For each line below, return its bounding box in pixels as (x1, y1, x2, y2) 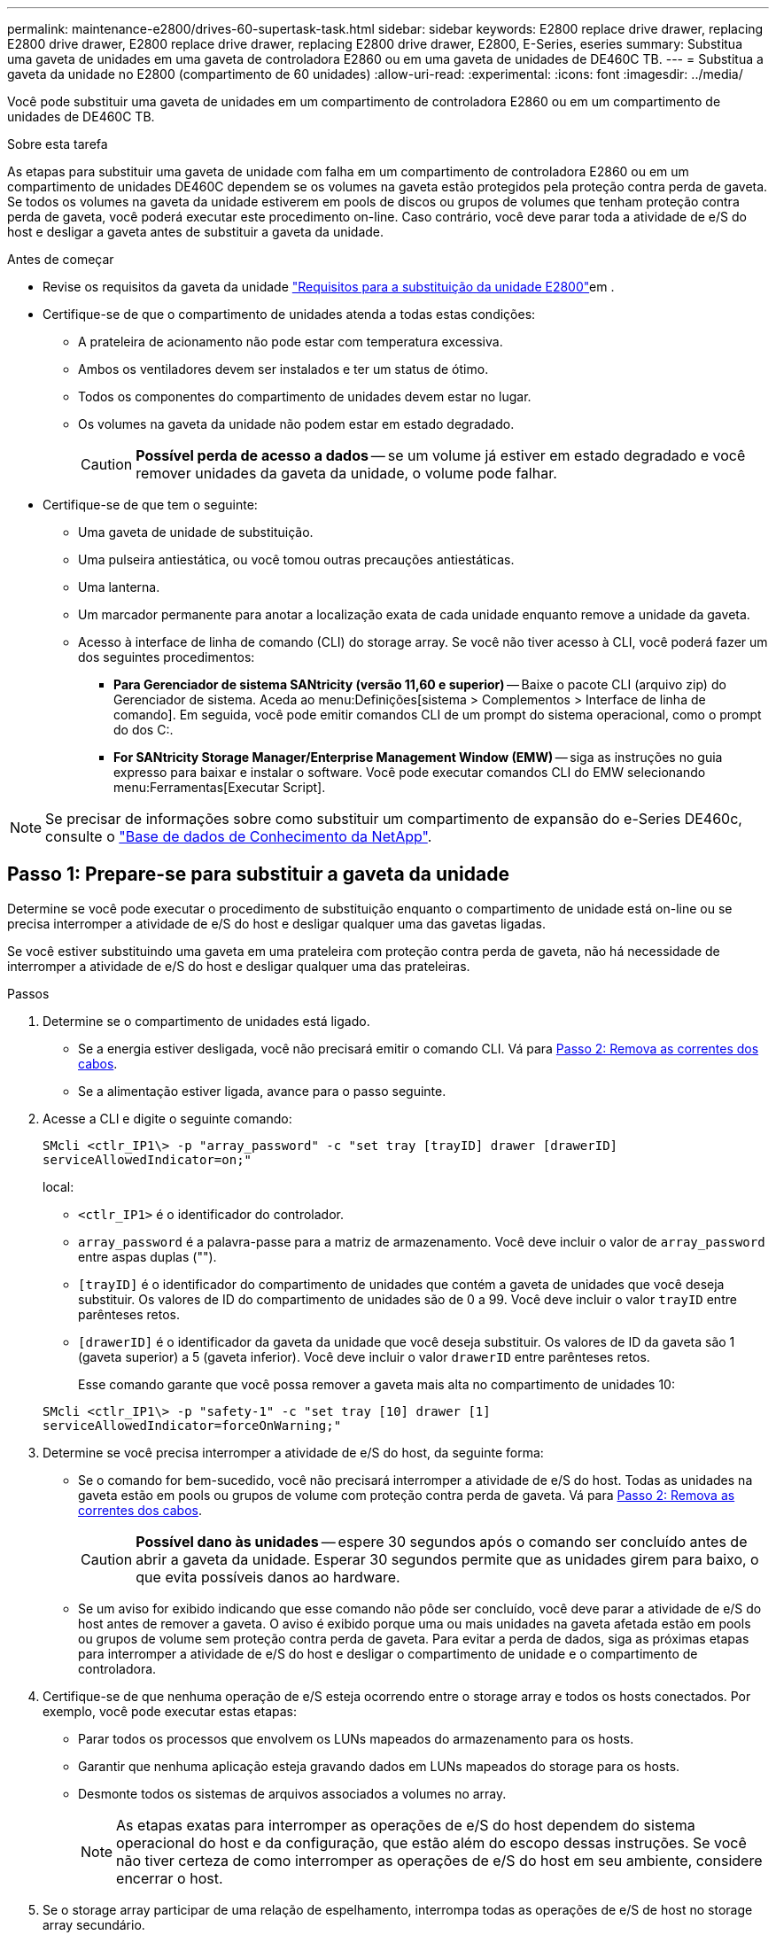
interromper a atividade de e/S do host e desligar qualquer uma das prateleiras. (7, 958, 470, 974)
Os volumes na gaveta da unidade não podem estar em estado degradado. (78, 416, 515, 431)
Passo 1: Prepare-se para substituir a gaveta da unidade (7, 863, 509, 886)
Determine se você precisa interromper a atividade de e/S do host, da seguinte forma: (43, 1444, 544, 1460)
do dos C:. (113, 722, 174, 737)
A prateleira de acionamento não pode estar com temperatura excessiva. (78, 334, 503, 349)
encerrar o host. (116, 1869, 223, 1887)
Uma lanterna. (78, 579, 160, 594)
